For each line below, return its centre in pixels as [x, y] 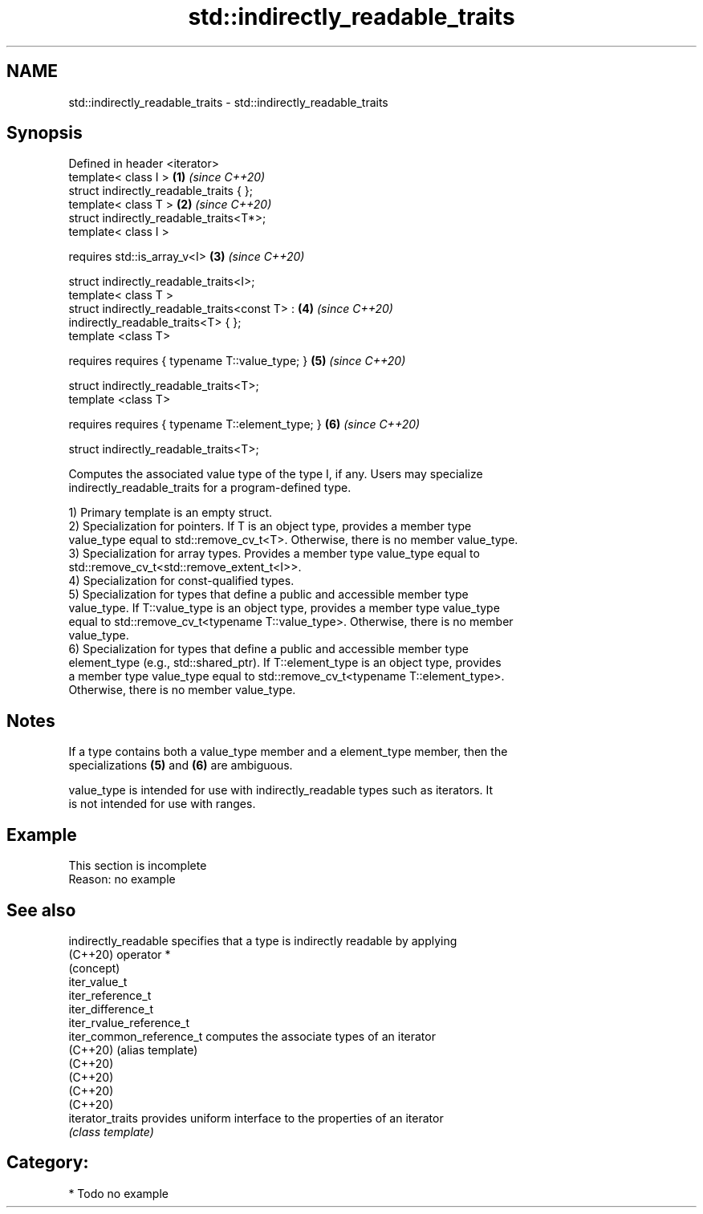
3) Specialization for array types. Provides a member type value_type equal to [274, 554]
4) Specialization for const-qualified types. [181, 581]
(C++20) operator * [120, 954]
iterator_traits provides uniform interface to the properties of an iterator [256, 1118]
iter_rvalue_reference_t [129, 1022]
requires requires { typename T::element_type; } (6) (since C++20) [244, 424]
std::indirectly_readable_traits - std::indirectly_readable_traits [228, 102]
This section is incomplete [138, 866]
